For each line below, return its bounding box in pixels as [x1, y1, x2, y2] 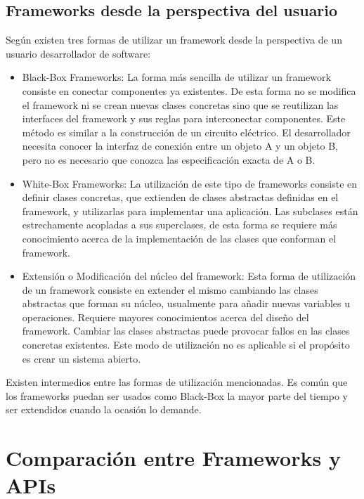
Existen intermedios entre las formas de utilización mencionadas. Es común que [6, 375, 348, 389]
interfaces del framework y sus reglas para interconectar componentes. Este [22, 111, 346, 126]
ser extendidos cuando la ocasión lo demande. [6, 402, 202, 417]
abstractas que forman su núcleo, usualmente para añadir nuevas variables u [22, 296, 350, 311]
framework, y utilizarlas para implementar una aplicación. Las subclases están [22, 203, 358, 218]
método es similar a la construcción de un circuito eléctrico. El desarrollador [22, 124, 351, 139]
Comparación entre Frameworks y [6, 443, 341, 472]
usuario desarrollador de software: [6, 46, 151, 60]
